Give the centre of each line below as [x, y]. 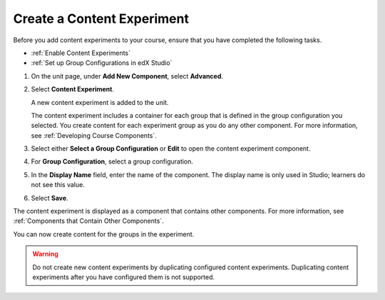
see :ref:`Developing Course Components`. [94, 135]
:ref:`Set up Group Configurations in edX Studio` [102, 63]
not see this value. [58, 185]
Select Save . [50, 198]
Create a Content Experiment [101, 19]
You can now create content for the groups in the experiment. [104, 234]
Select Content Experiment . [72, 89]
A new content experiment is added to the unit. [100, 102]
